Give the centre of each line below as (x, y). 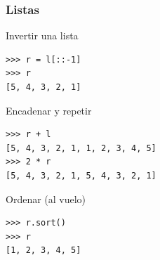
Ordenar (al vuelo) (46, 199)
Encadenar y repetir (49, 110)
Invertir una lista (42, 35)
